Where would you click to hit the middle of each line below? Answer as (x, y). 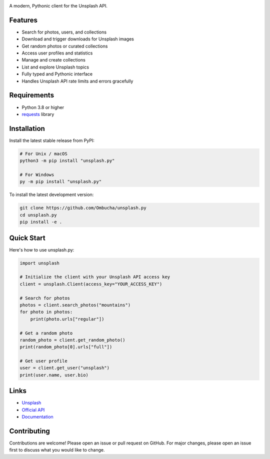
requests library (38, 114)
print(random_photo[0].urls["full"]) (66, 347)
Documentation (37, 417)
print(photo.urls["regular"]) (67, 319)
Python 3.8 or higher (43, 107)
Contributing (29, 431)
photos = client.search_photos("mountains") (75, 305)
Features (23, 20)
